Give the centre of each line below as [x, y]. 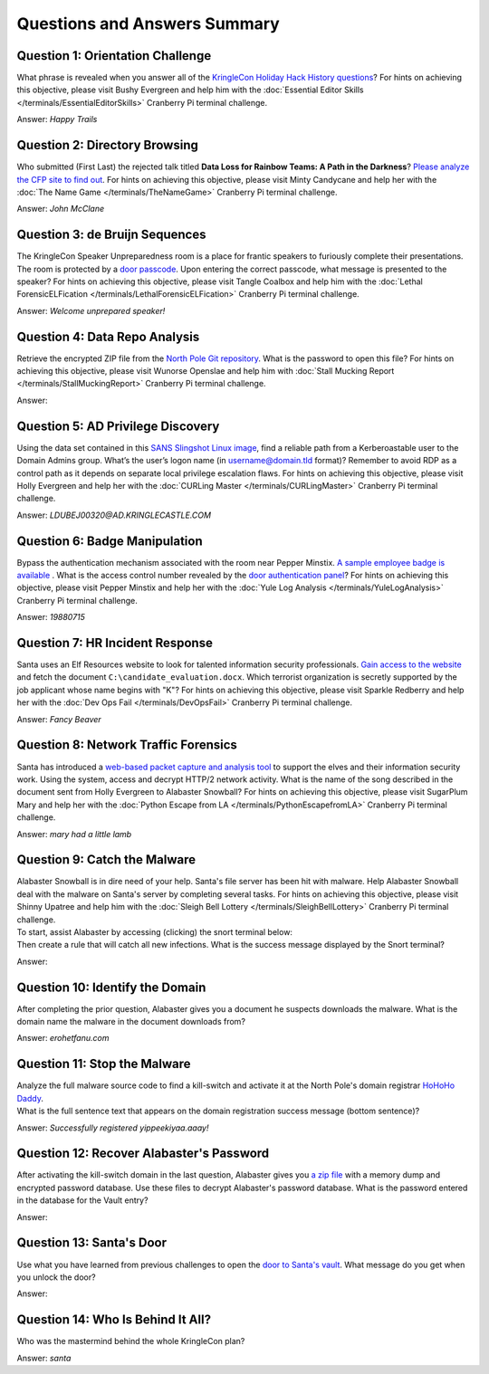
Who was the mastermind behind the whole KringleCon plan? [131, 1341]
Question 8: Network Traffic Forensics [127, 745]
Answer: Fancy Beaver [59, 719]
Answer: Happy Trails [57, 119]
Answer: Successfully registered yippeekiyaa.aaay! [113, 1128]
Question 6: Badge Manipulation [110, 541]
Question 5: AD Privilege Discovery [118, 426]
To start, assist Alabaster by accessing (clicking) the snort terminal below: [155, 931]
